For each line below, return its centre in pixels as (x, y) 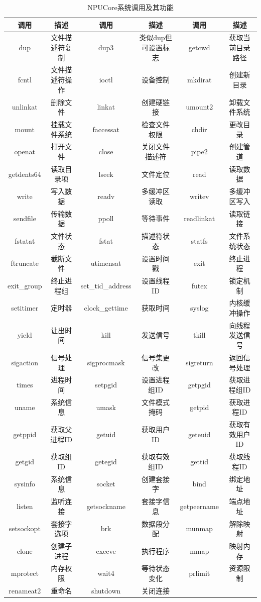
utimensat (106, 263)
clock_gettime (106, 308)
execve (106, 550)
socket (106, 484)
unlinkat (25, 107)
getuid (106, 434)
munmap (199, 528)
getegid (106, 462)
